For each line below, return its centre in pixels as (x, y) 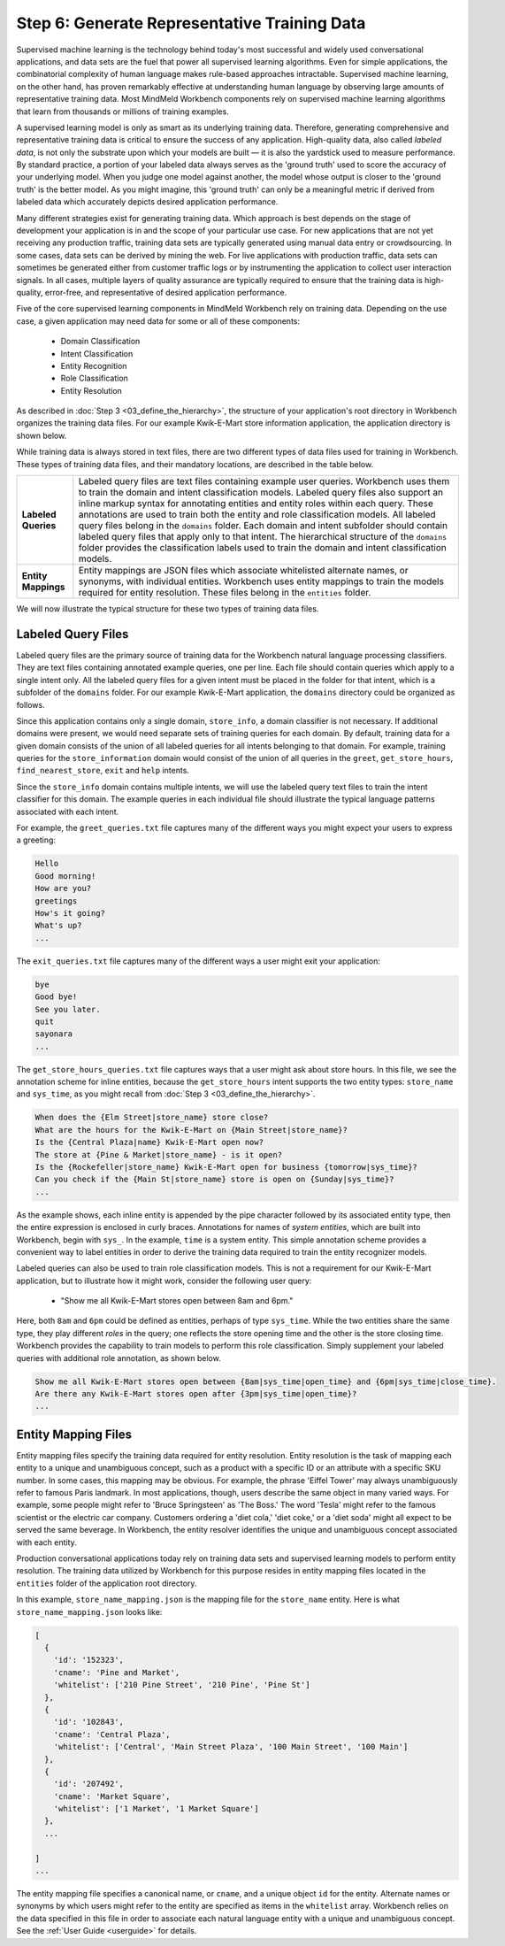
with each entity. (46, 1542)
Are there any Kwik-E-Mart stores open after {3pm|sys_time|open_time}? (196, 1394)
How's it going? (70, 913)
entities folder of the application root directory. (107, 1583)
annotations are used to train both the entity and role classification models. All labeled (257, 515)
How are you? (63, 888)
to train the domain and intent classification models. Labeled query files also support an (261, 493)
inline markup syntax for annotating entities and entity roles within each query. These (256, 504)
